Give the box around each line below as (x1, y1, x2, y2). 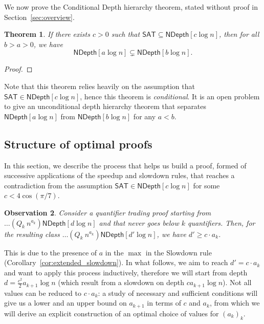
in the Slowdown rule (145, 247, 212, 257)
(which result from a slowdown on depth (58, 277, 185, 288)
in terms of (147, 297, 181, 308)
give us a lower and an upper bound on (4, 297, 127, 308)
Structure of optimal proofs (4, 136, 152, 152)
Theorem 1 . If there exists (4, 29, 90, 39)
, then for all (219, 29, 259, 39)
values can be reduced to (4, 287, 81, 298)
